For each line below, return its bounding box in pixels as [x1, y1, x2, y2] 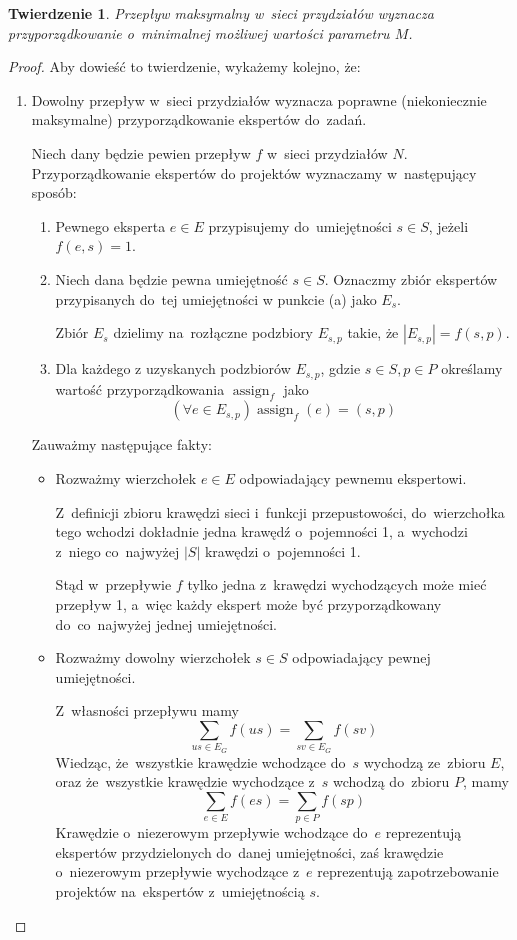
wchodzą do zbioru [332, 771, 450, 792]
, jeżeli [428, 215, 469, 236]
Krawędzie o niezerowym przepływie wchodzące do [55, 822, 368, 843]
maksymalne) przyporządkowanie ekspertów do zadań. [31, 109, 367, 130]
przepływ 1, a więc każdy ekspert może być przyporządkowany [55, 593, 442, 614]
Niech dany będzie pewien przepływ [31, 142, 251, 163]
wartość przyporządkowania [55, 378, 225, 399]
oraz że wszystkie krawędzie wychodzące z [55, 771, 315, 792]
